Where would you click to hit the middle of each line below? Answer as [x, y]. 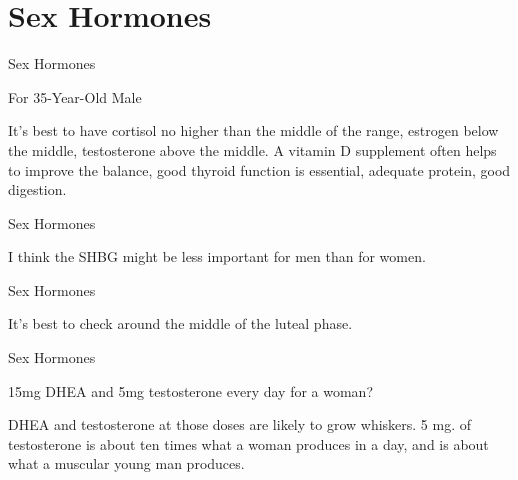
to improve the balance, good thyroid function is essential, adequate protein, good [259, 169]
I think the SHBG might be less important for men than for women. [217, 256]
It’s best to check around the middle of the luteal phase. [180, 323]
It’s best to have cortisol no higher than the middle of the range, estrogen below [253, 130]
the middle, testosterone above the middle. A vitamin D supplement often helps [252, 149]
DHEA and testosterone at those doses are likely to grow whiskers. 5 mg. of [240, 424]
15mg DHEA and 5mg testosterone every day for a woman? [191, 390]
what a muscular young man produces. [126, 463]
